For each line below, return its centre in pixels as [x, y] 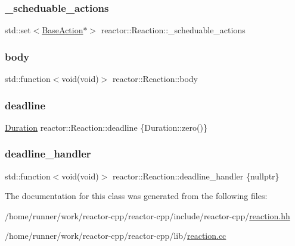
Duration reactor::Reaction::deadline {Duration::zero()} [106, 127]
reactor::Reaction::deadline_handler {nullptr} [196, 176]
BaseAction [63, 30]
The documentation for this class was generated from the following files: [136, 196]
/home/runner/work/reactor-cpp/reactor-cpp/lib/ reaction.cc [116, 236]
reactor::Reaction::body [155, 79]
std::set [18, 30]
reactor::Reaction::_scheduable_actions [173, 30]
